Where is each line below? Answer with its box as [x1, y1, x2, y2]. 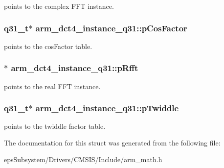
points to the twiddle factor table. [4, 121, 106, 131]
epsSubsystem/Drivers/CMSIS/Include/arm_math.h [4, 154, 162, 164]
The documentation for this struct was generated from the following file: [4, 138, 221, 148]
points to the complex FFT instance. [4, 1, 114, 11]
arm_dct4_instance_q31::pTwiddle [35, 102, 179, 114]
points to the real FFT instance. [4, 81, 101, 91]
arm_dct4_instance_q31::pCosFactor [35, 22, 187, 34]
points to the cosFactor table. [4, 41, 92, 51]
